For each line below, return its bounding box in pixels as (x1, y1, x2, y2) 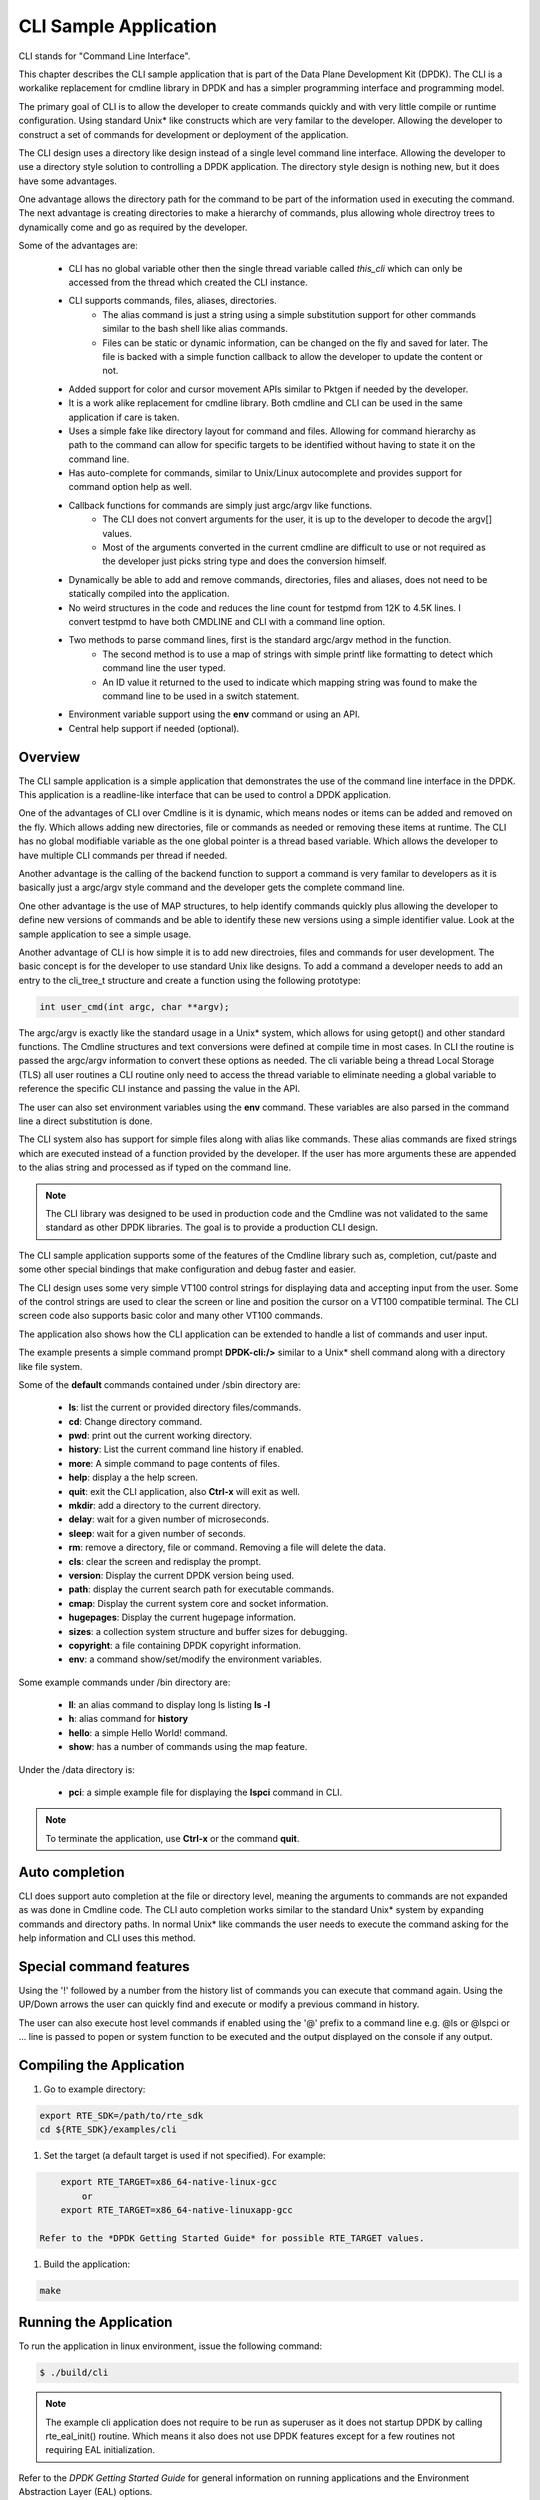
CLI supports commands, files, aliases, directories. (68, 295, 277, 307)
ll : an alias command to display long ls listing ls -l (68, 1699, 271, 1711)
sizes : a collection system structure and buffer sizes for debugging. (68, 1625, 348, 1637)
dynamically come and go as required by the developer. (18, 221, 248, 233)
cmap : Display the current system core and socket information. (68, 1597, 329, 1609)
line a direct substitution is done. (18, 1115, 153, 1127)
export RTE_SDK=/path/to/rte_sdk (39, 2110, 204, 2121)
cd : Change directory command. (68, 1415, 203, 1427)
